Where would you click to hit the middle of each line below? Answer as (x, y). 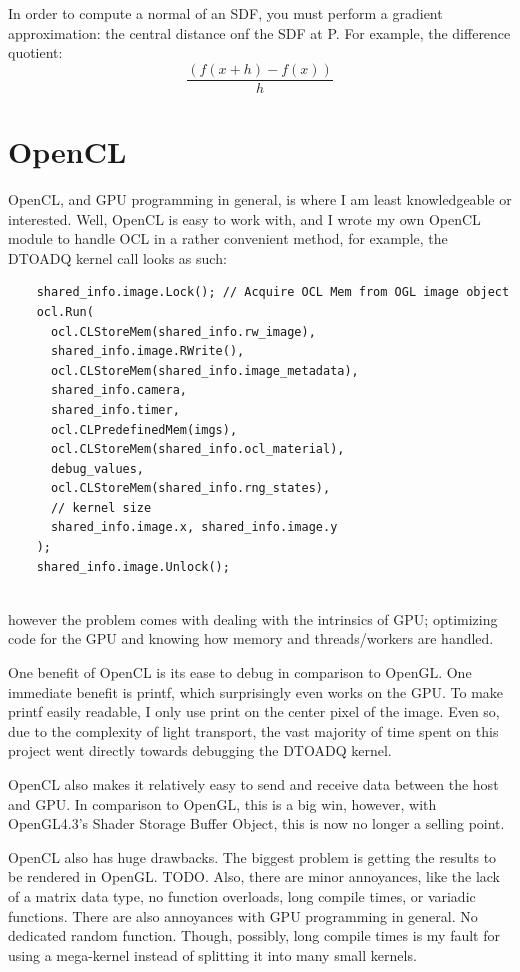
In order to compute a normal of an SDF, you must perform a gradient (225, 13)
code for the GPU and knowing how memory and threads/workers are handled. (251, 638)
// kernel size (101, 507)
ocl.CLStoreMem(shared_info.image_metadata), (204, 370)
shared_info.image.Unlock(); (133, 566)
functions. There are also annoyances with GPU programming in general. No (243, 915)
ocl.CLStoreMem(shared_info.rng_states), (190, 488)
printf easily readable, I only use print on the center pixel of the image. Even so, (254, 711)
